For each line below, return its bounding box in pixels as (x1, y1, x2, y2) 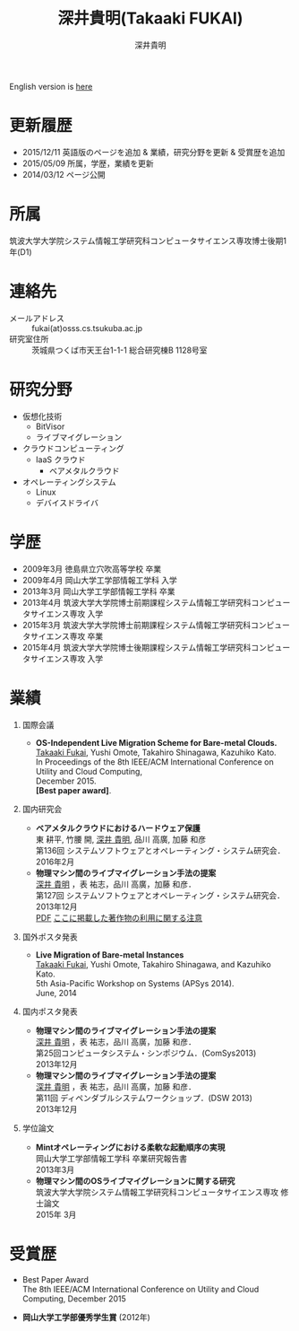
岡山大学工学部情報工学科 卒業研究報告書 (35, 1152, 188, 1163)
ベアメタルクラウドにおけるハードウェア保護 (35, 822, 201, 833)
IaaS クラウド (35, 454, 86, 465)
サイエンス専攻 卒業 (30, 630, 104, 642)
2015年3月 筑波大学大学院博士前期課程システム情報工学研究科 (21, 619, 252, 630)
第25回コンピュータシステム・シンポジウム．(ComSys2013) (35, 1047, 257, 1058)
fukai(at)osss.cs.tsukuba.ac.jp (31, 322, 143, 333)
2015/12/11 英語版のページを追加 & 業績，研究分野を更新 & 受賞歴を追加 (21, 146, 286, 157)
